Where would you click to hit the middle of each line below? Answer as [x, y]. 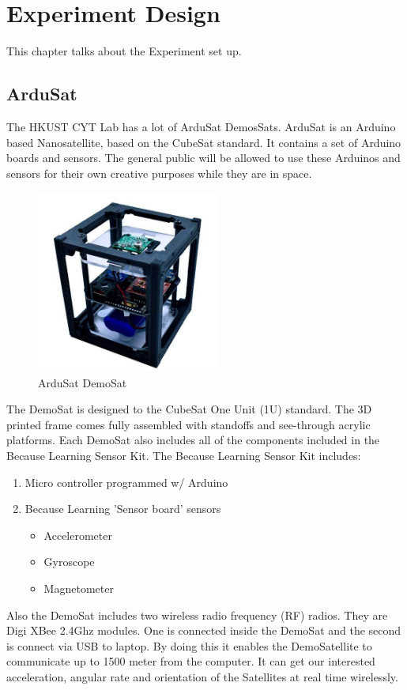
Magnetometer [79, 588]
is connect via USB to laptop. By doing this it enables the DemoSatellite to [189, 645]
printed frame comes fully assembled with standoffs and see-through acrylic [188, 424]
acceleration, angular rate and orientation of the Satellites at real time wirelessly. [202, 676]
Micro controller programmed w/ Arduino [126, 482]
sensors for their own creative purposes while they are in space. [159, 173]
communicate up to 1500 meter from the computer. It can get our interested [191, 661]
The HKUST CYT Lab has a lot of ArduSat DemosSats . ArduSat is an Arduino [201, 126]
